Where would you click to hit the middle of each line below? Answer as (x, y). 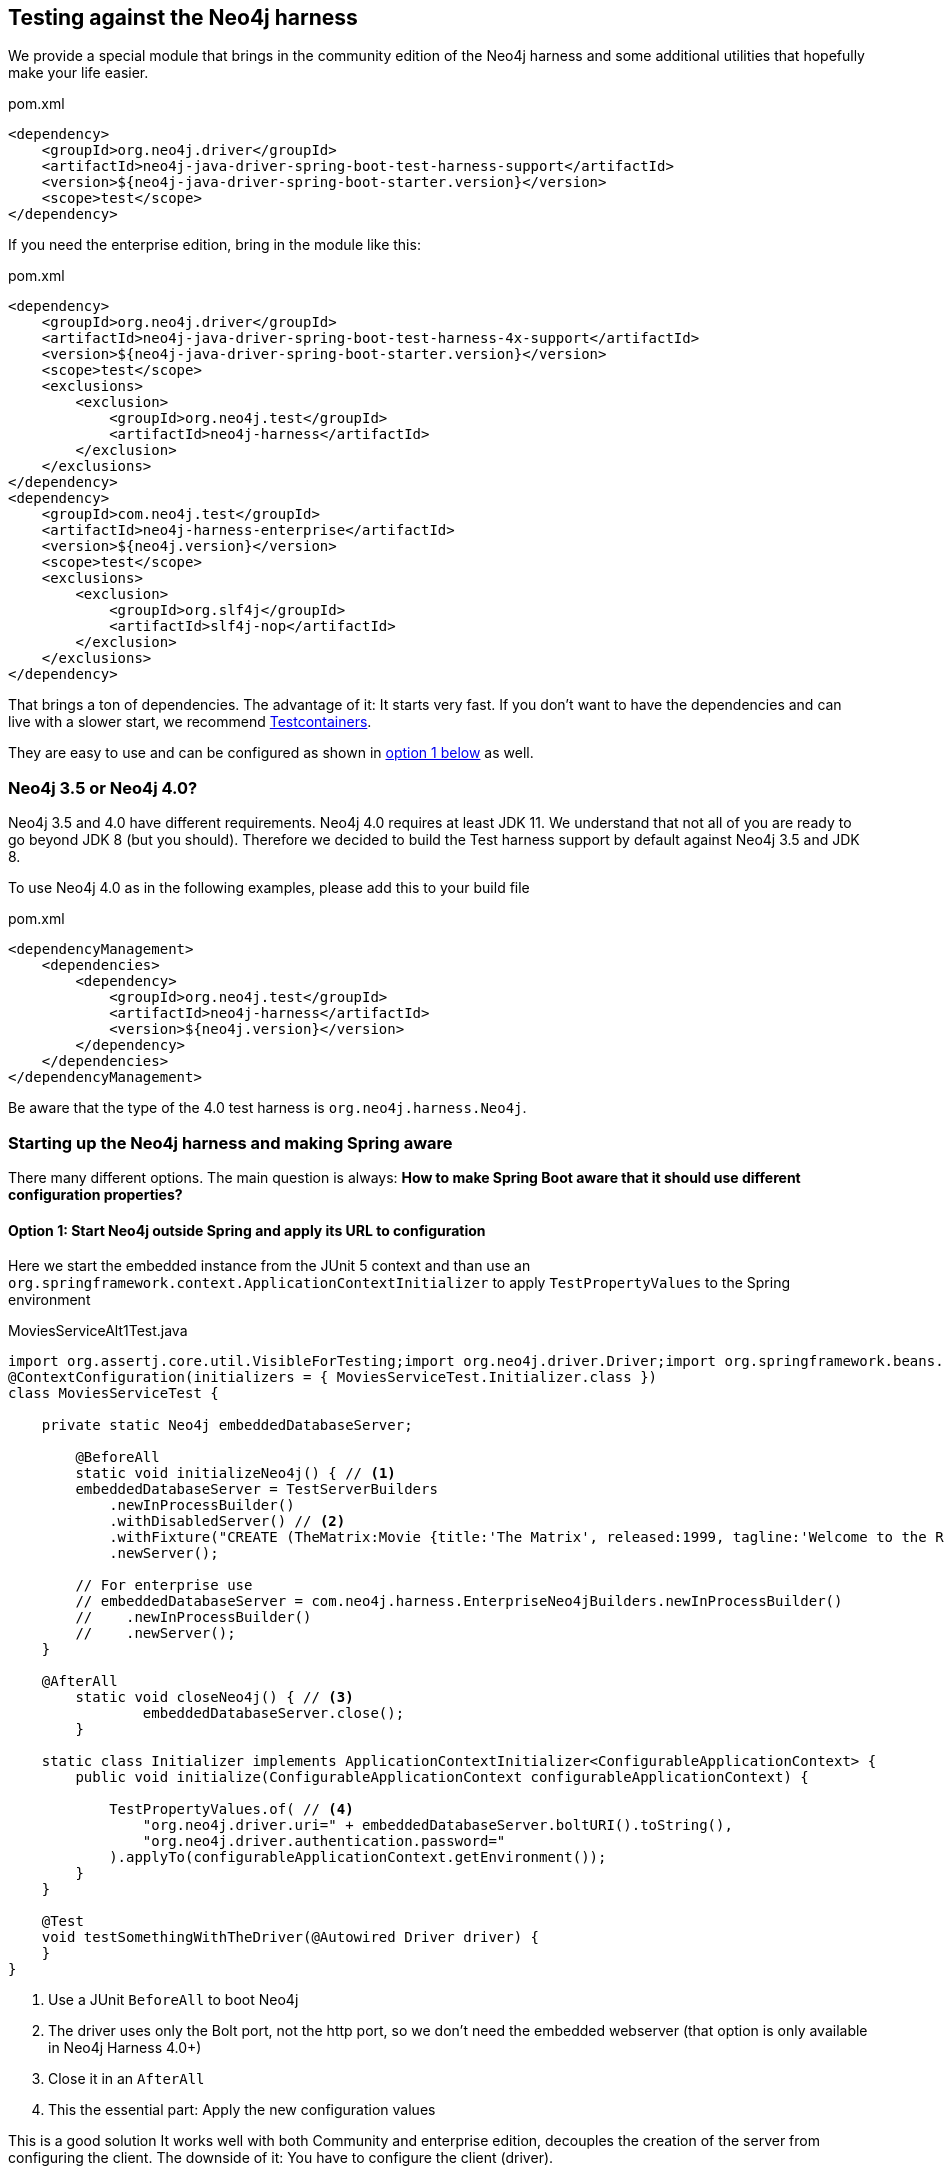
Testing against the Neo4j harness (183, 17)
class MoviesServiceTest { (113, 1393)
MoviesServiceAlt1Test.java (98, 1331)
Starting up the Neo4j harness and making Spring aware (230, 1142)
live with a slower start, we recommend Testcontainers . (190, 722)
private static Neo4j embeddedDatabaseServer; (227, 1425)
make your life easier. (78, 73)
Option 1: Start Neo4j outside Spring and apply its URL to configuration (247, 1230)
